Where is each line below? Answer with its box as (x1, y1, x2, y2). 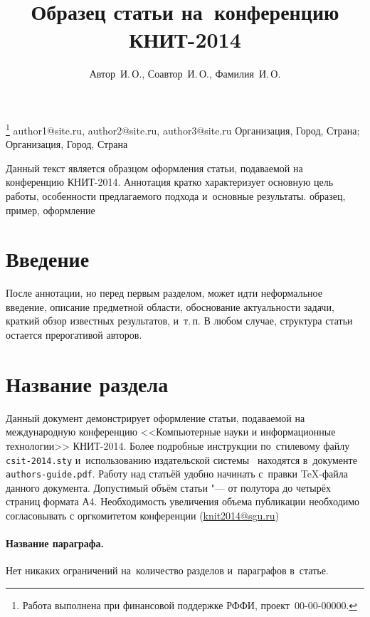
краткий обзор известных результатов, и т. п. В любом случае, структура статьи (6, 313, 353, 328)
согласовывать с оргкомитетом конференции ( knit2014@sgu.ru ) (6, 508, 279, 523)
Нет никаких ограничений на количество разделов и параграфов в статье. (6, 563, 329, 578)
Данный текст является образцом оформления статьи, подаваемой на (6, 160, 303, 175)
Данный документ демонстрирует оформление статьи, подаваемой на (6, 410, 305, 425)
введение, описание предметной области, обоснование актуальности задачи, (6, 299, 334, 314)
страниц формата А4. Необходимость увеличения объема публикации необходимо (6, 494, 360, 509)
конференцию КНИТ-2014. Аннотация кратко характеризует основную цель (6, 174, 334, 189)
